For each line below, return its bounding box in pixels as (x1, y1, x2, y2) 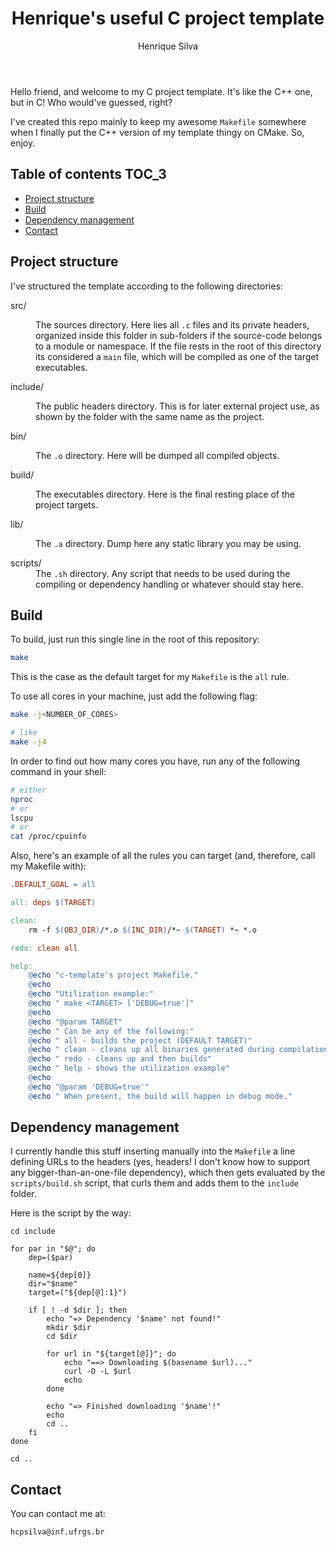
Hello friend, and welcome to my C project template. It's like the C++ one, (10, 85, 313, 97)
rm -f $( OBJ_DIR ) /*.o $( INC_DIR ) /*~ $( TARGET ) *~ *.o (28, 925, 257, 935)
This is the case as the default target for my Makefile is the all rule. (10, 671, 290, 683)
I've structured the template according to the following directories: (10, 280, 283, 292)
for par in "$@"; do (10, 1244, 97, 1254)
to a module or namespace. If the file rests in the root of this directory (35, 340, 322, 352)
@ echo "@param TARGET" (28, 1017, 123, 1027)
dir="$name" (28, 1279, 78, 1289)
